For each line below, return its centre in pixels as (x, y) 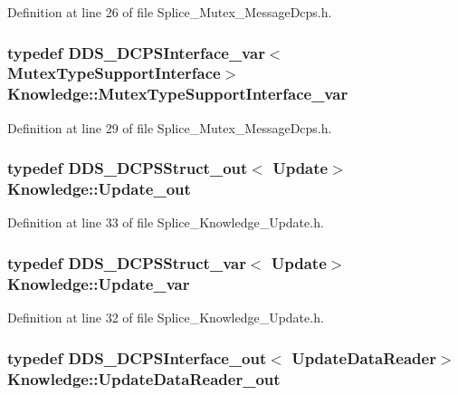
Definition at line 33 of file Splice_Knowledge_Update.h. (166, 222)
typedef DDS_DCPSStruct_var (127, 262)
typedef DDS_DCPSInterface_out (137, 357)
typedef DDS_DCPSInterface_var (136, 52)
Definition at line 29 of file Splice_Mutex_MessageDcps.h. (170, 127)
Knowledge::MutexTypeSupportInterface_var (178, 94)
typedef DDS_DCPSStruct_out (128, 168)
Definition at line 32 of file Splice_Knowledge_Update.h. (166, 318)
